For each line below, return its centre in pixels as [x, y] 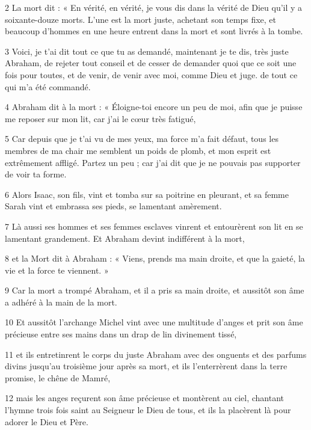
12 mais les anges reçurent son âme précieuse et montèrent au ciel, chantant [145, 398]
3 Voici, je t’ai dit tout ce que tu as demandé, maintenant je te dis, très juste [147, 51]
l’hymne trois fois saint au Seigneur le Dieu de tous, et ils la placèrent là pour [148, 410]
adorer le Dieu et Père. [47, 421]
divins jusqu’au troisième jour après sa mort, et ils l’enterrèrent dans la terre [146, 366]
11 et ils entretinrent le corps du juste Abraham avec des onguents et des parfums [156, 354]
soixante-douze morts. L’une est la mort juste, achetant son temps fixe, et [141, 19]
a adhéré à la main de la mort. [61, 302]
